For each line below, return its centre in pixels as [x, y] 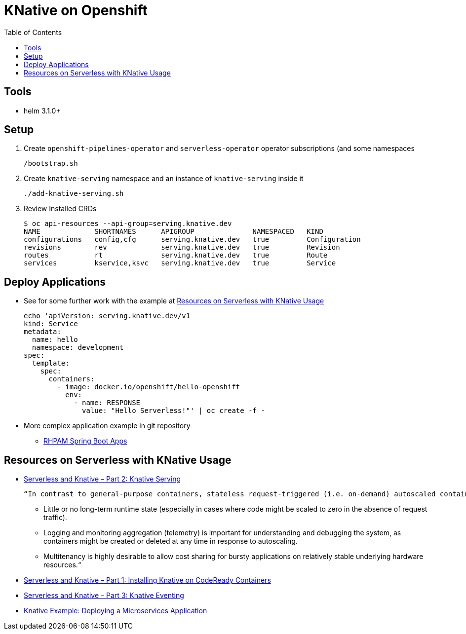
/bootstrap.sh [51, 164]
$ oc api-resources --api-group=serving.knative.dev [128, 224]
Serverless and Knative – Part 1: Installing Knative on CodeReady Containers [147, 580]
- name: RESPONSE [107, 403]
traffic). [55, 518]
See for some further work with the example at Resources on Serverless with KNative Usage [174, 301]
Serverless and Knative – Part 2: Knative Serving [102, 479]
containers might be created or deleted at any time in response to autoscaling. [171, 541]
